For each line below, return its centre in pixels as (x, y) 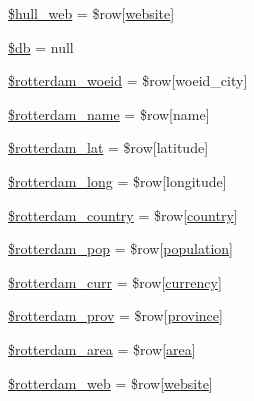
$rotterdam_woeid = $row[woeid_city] (128, 80)
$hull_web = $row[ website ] (91, 13)
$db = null (41, 46)
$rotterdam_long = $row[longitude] (117, 180)
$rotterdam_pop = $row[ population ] (120, 248)
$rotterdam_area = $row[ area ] (102, 348)
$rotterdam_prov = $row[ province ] (115, 315)
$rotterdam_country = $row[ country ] (123, 214)
